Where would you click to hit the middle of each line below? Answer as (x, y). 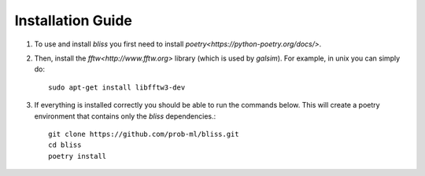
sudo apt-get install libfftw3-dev (117, 87)
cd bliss (65, 145)
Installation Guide (74, 20)
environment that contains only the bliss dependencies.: (125, 116)
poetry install (78, 156)
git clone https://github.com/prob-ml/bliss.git (144, 134)
